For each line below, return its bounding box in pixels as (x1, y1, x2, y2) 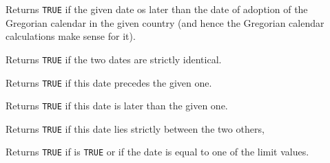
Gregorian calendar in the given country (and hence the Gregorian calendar (6, 15, 324, 30)
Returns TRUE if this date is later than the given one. (6, 98, 228, 113)
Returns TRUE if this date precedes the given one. (6, 75, 212, 89)
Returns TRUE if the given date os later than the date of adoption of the (6, 2, 308, 16)
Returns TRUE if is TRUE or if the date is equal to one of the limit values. (6, 144, 309, 159)
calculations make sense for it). (6, 29, 136, 43)
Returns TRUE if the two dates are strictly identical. (6, 52, 222, 66)
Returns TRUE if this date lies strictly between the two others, (6, 121, 265, 135)
